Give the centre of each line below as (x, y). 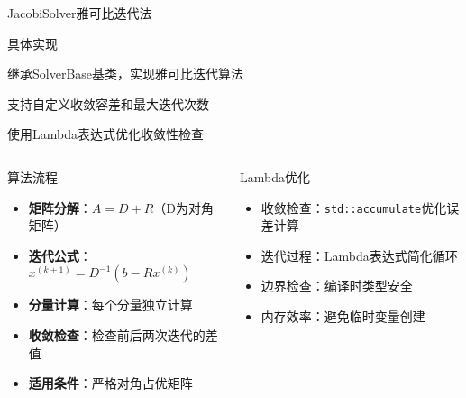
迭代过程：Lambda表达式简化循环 (359, 255)
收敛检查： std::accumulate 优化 (354, 207)
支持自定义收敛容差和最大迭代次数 (108, 103)
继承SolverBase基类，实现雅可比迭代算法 (126, 74)
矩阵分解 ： (60, 207)
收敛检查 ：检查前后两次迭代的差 (123, 334)
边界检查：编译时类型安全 (337, 286)
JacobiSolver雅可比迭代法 (80, 13)
